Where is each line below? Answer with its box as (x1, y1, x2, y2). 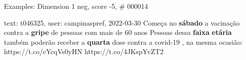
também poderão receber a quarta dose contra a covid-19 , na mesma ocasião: (4, 36, 243, 47)
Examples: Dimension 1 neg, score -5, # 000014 (4, 1, 148, 11)
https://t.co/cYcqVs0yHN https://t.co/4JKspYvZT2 (4, 46, 164, 57)
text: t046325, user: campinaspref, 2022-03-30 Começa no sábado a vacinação (4, 17, 240, 28)
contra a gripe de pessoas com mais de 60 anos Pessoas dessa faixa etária (4, 27, 232, 37)
